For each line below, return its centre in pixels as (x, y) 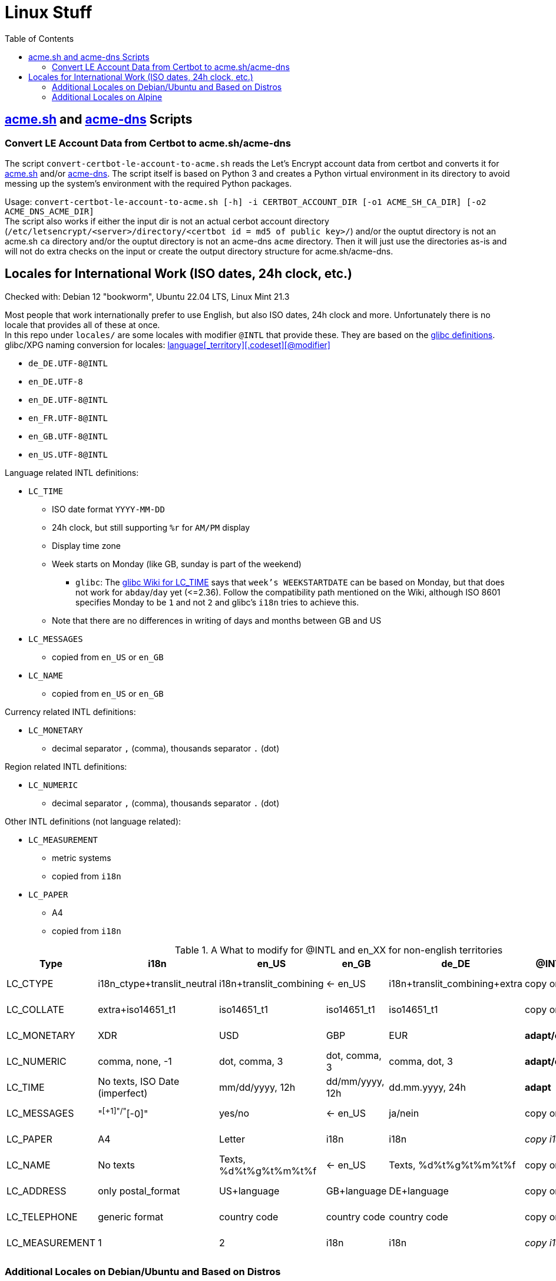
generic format (131, 1217)
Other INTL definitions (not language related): (93, 821)
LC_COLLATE (35, 1009)
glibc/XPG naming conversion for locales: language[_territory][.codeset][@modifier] (168, 345)
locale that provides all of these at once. (82, 325)
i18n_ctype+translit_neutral (157, 983)
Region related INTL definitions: (66, 766)
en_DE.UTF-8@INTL (68, 400)
